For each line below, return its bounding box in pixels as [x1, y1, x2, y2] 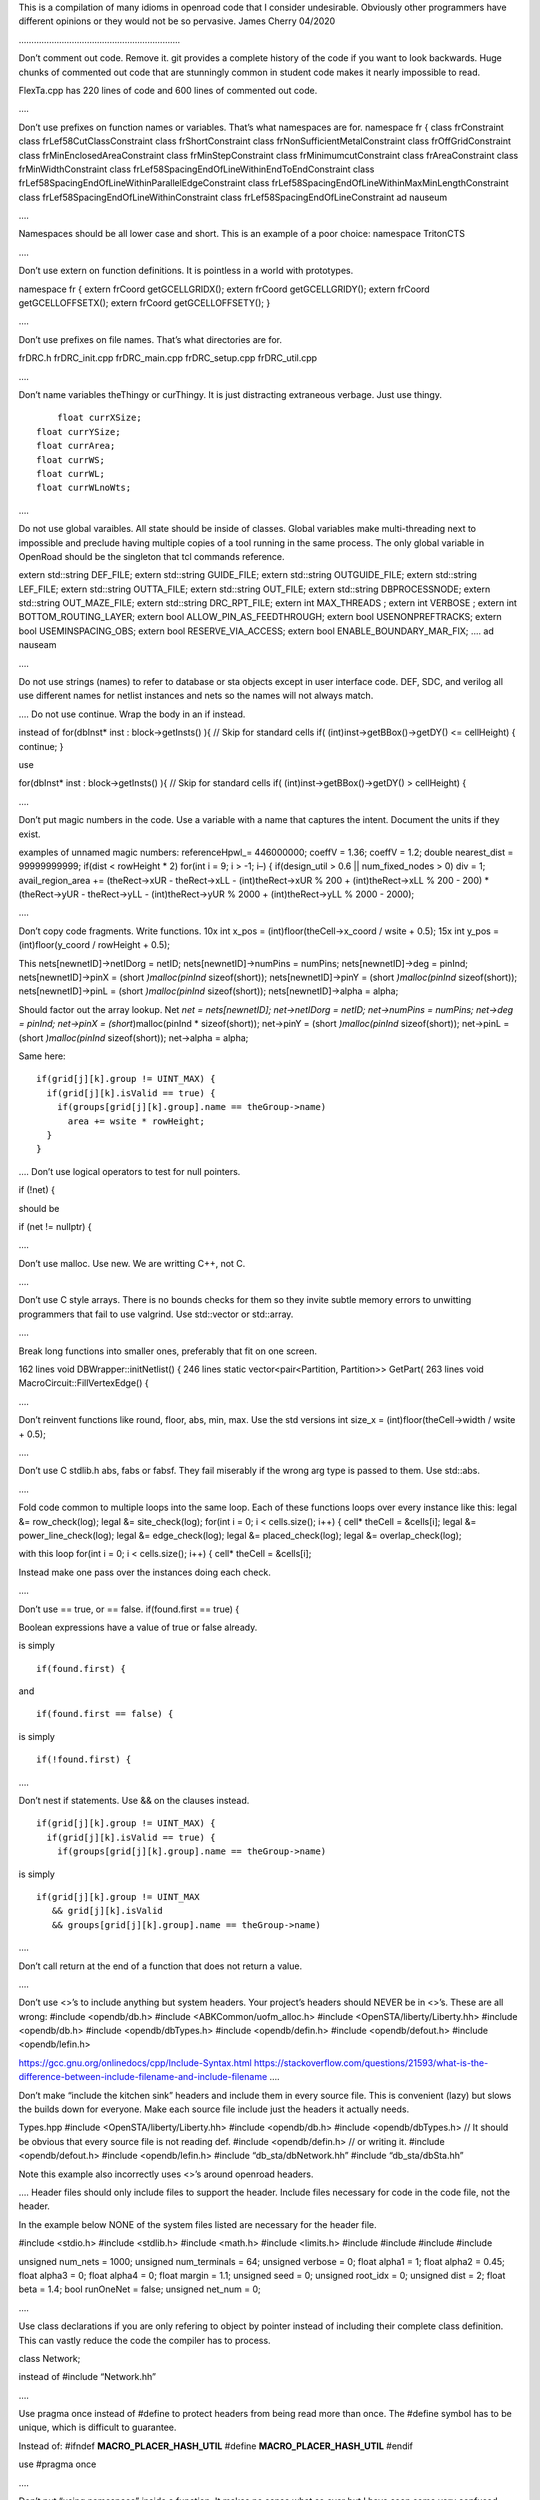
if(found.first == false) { [36, 1708, 174, 1720]
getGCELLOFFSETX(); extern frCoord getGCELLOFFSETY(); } [18, 297, 271, 309]
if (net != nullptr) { [18, 1220, 92, 1232]
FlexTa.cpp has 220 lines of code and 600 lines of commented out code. [18, 84, 318, 96]
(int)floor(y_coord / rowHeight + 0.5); [18, 939, 170, 951]
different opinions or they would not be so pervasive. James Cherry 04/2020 [18, 15, 336, 27]
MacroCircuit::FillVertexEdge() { [18, 1377, 149, 1389]
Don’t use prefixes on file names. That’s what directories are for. [18, 333, 283, 345]
